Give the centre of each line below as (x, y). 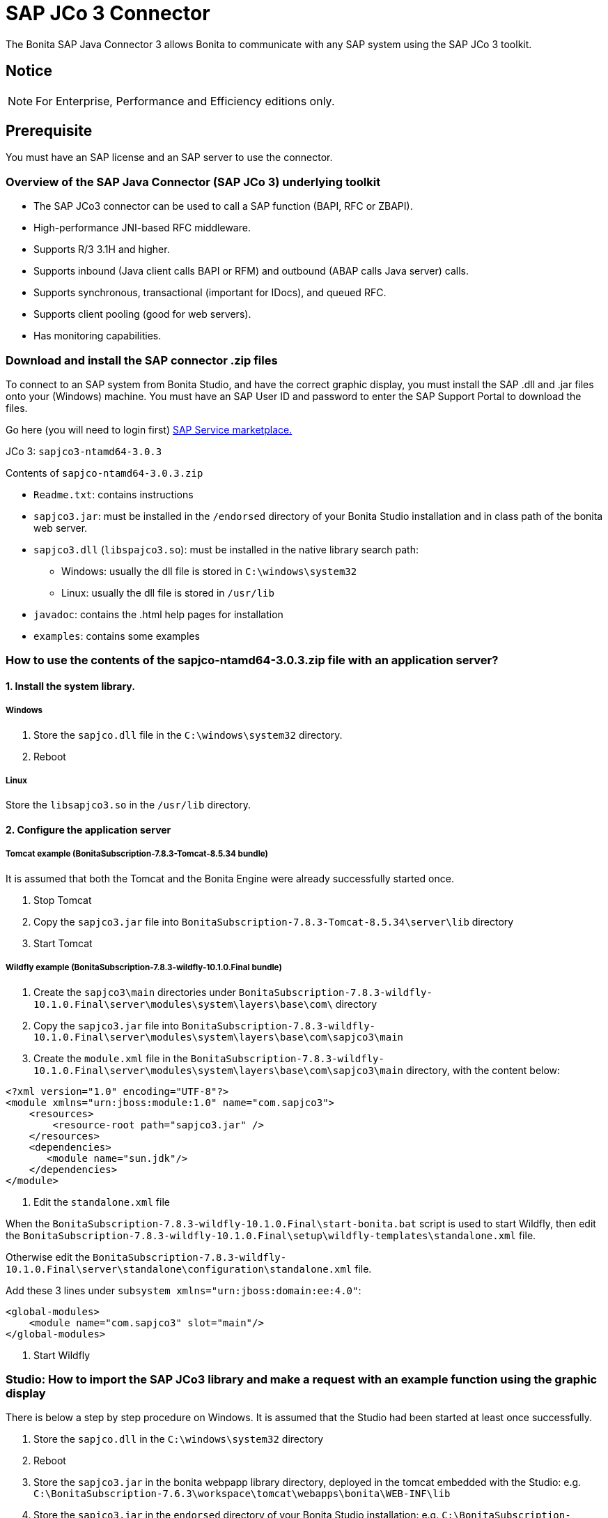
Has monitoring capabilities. (98, 336)
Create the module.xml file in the (111, 1058)
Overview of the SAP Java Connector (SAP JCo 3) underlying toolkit (193, 182)
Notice (29, 71)
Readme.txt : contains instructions (114, 494)
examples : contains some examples (117, 636)
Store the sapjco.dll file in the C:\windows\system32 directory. (188, 735)
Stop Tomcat (63, 900)
